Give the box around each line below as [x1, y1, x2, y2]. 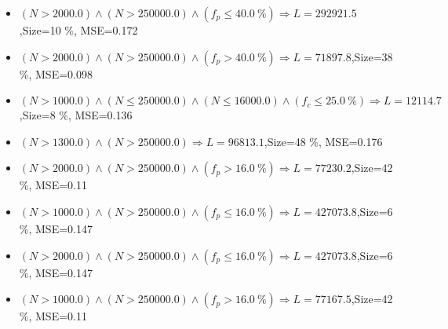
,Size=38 [351, 48, 393, 64]
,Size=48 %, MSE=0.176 [264, 133, 383, 149]
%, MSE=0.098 [19, 65, 93, 82]
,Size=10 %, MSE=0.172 [19, 22, 138, 38]
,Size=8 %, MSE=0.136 [19, 107, 133, 123]
